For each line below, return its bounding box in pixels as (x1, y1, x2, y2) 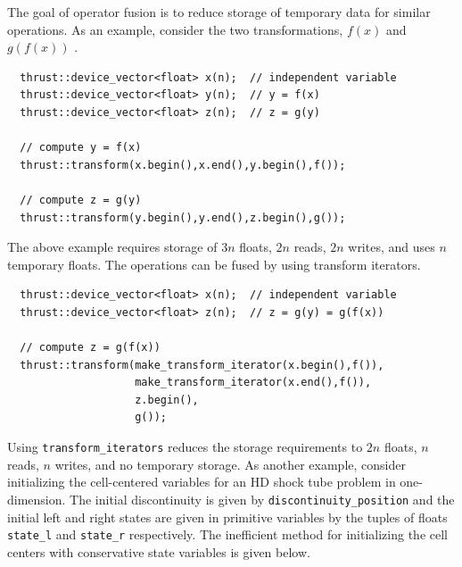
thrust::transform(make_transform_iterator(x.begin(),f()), (20, 358, 384, 371)
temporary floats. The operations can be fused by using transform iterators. (7, 254, 421, 273)
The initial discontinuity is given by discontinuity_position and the (70, 489, 455, 508)
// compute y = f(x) (20, 141, 142, 154)
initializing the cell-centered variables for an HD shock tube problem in (7, 472, 396, 491)
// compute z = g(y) (20, 193, 142, 206)
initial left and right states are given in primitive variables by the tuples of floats (7, 507, 448, 526)
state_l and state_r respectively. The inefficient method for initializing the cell (7, 525, 448, 544)
